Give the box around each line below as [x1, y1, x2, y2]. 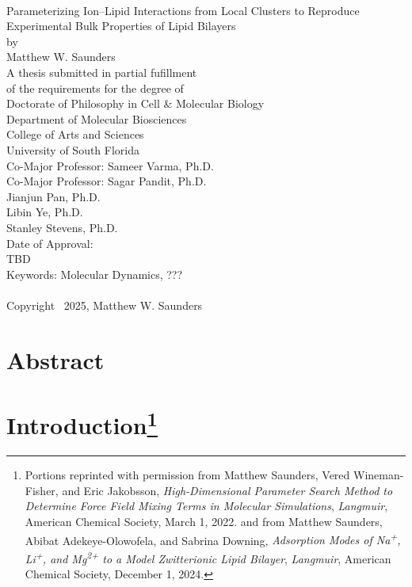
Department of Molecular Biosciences [6, 110, 187, 127]
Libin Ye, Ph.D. [6, 204, 83, 220]
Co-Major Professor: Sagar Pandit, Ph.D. [6, 173, 207, 189]
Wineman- [353, 467, 404, 483]
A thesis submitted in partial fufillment [6, 63, 197, 80]
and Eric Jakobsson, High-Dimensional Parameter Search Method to [62, 482, 393, 498]
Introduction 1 [6, 406, 158, 441]
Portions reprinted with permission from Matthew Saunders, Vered [25, 467, 350, 483]
